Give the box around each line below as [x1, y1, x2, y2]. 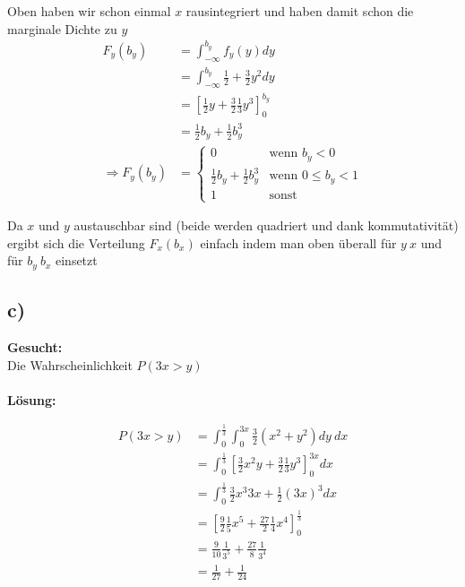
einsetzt [55, 251, 98, 270]
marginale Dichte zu [7, 19, 117, 38]
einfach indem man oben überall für [200, 233, 397, 252]
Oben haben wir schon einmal [7, 2, 171, 20]
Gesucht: [7, 338, 63, 357]
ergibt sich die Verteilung [7, 233, 145, 252]
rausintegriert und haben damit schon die [185, 2, 414, 20]
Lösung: [7, 390, 56, 409]
